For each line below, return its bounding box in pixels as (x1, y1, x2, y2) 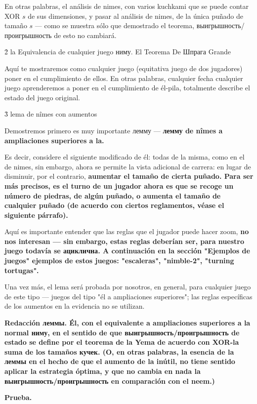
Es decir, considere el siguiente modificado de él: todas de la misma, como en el (4, 152, 245, 162)
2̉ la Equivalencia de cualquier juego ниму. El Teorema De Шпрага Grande (4, 46, 231, 57)
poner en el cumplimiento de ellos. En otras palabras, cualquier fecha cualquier (4, 73, 243, 83)
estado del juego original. (4, 92, 80, 102)
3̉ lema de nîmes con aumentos (4, 109, 97, 119)
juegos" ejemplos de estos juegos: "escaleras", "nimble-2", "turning (4, 255, 234, 266)
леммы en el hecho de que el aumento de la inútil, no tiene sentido (4, 356, 235, 366)
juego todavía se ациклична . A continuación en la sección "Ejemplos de (4, 245, 250, 256)
